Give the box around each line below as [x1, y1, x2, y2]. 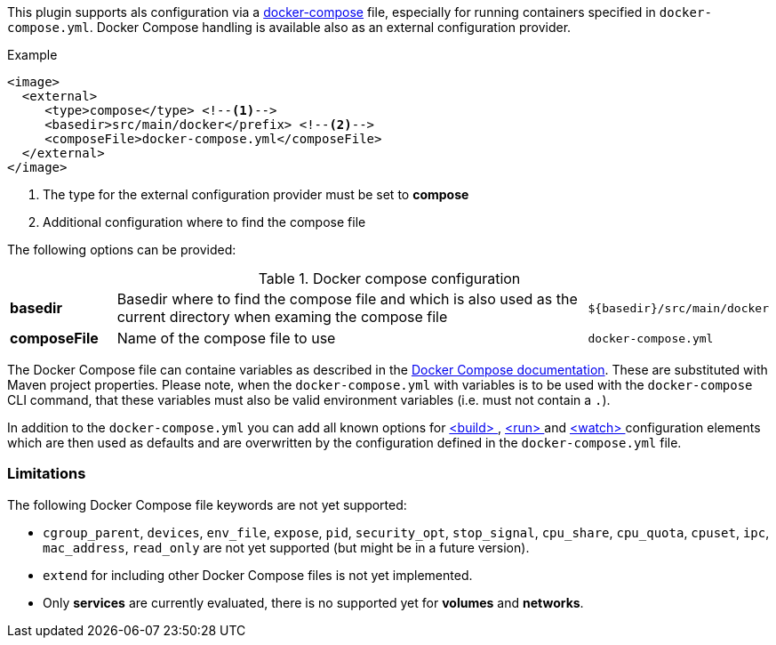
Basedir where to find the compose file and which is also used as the [116, 290, 578, 308]
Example [7, 47, 58, 62]
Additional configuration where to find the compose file [43, 214, 366, 230]
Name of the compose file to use [116, 329, 336, 347]
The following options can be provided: [7, 242, 236, 257]
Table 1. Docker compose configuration [258, 270, 521, 287]
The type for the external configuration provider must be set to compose [43, 187, 469, 202]
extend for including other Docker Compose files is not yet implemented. [43, 567, 473, 583]
